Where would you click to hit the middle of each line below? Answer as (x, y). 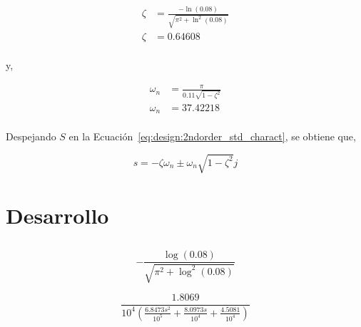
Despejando (31, 136)
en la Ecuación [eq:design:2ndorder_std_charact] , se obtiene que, (212, 136)
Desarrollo (57, 215)
